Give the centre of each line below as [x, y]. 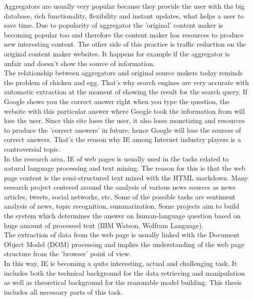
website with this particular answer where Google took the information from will [125, 111]
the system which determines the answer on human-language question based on [122, 216]
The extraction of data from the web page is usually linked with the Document [122, 235]
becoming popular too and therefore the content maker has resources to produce [124, 34]
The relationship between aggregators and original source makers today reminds [123, 73]
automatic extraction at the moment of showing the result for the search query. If [126, 92]
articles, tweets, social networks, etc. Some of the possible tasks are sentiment [120, 196]
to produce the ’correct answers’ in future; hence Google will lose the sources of [123, 130]
